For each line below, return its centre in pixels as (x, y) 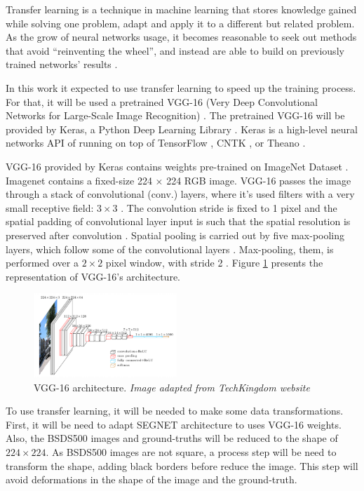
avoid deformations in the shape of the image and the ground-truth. (151, 479)
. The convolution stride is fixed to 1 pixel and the (229, 207)
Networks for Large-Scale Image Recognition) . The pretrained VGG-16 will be (175, 115)
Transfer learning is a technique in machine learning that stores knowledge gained (181, 9)
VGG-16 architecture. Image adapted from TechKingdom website (172, 387)
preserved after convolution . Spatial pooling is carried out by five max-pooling (175, 235)
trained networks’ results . (62, 64)
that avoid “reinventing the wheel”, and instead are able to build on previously (175, 50)
